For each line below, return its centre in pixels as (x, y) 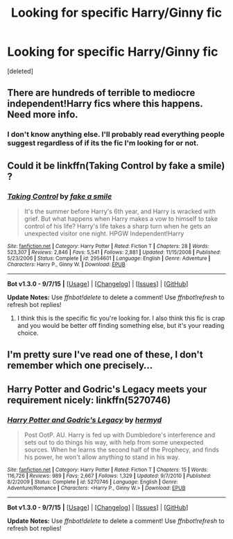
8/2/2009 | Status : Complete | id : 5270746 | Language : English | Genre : (93, 482)
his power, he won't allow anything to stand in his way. (102, 457)
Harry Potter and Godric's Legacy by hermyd (85, 420)
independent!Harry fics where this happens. (105, 104)
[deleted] (20, 71)
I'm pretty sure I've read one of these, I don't (105, 355)
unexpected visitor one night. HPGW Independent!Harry (104, 233)
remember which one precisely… (80, 366)
